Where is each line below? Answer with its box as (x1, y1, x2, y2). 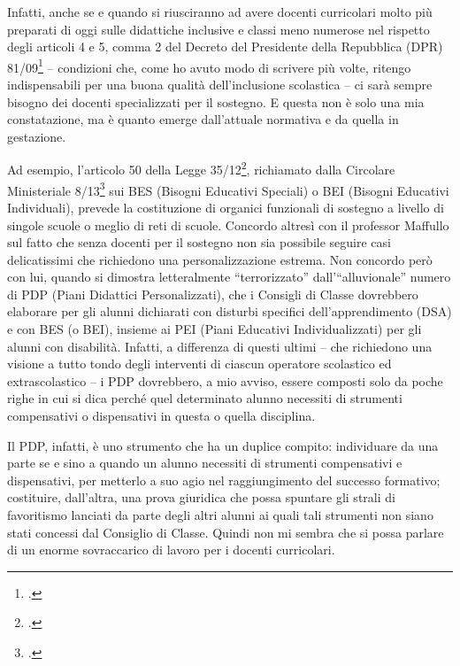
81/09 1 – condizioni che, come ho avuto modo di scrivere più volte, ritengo (7, 55, 411, 76)
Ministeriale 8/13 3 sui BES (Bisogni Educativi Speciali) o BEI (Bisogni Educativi (7, 178, 449, 199)
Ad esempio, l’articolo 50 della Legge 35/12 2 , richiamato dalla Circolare (7, 158, 395, 179)
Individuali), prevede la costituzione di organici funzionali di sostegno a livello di (7, 197, 444, 216)
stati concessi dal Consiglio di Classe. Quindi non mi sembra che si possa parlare (7, 523, 444, 541)
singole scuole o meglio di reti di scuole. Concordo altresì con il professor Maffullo (7, 215, 449, 234)
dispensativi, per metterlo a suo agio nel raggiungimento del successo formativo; (7, 470, 441, 489)
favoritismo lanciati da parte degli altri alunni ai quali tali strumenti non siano (7, 506, 433, 523)
